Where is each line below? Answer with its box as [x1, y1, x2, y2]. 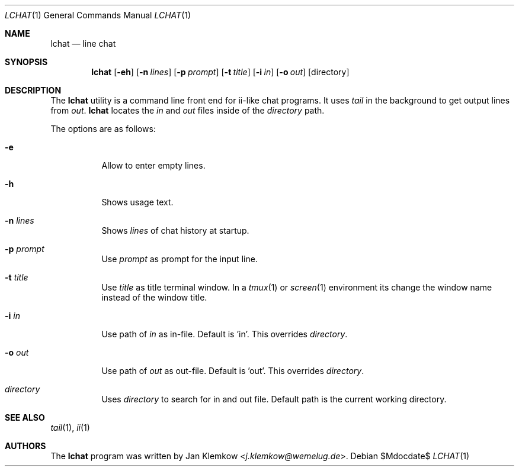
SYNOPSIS [5, 57, 48, 67]
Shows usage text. [101, 197, 174, 207]
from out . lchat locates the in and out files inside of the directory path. [50, 105, 325, 115]
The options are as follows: [50, 124, 156, 134]
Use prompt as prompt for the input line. [101, 254, 258, 264]
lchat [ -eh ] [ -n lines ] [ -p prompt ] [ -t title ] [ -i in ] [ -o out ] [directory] [91, 67, 350, 77]
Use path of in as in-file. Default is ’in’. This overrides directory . [101, 329, 348, 339]
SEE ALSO [5, 412, 45, 422]
